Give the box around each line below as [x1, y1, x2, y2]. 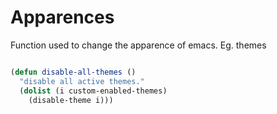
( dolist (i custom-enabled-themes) [19, 86, 168, 96]
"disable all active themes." [19, 76, 145, 86]
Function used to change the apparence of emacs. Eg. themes [10, 39, 267, 51]
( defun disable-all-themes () [10, 67, 137, 77]
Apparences [10, 6, 115, 29]
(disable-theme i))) [28, 95, 114, 105]
